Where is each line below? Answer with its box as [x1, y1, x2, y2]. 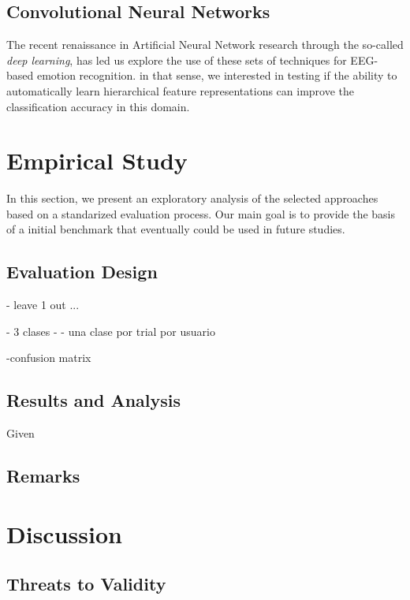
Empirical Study [6, 144, 188, 177]
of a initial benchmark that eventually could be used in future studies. [6, 221, 345, 237]
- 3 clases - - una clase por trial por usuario [6, 322, 215, 339]
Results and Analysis [6, 388, 181, 412]
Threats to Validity [6, 572, 166, 596]
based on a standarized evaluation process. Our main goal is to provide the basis [6, 205, 396, 222]
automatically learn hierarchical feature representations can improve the [6, 82, 355, 99]
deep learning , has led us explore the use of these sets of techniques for [6, 51, 347, 68]
